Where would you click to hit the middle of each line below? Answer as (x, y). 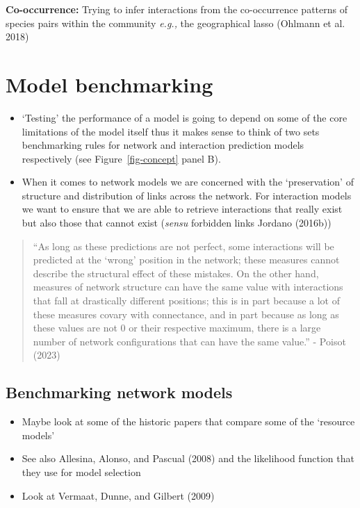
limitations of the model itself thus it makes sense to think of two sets (171, 131)
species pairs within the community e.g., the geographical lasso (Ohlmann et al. (175, 23)
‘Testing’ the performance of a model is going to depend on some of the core (185, 117)
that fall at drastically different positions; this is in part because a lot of (187, 301)
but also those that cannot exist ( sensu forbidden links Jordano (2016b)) (177, 223)
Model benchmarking (109, 84)
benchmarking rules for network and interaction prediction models (163, 145)
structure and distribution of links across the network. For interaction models (187, 195)
